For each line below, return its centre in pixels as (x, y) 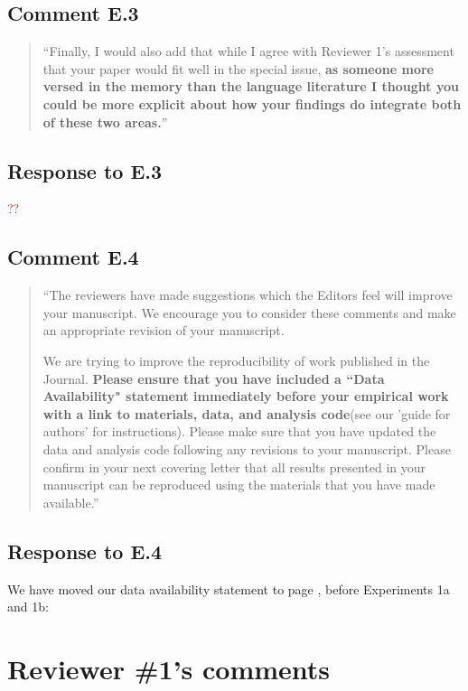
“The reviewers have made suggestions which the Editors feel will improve (248, 295)
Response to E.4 (85, 551)
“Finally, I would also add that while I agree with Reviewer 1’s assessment (248, 51)
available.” (71, 502)
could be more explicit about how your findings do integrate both (252, 103)
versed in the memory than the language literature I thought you (251, 86)
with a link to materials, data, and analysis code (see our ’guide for (247, 413)
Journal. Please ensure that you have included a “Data (214, 378)
